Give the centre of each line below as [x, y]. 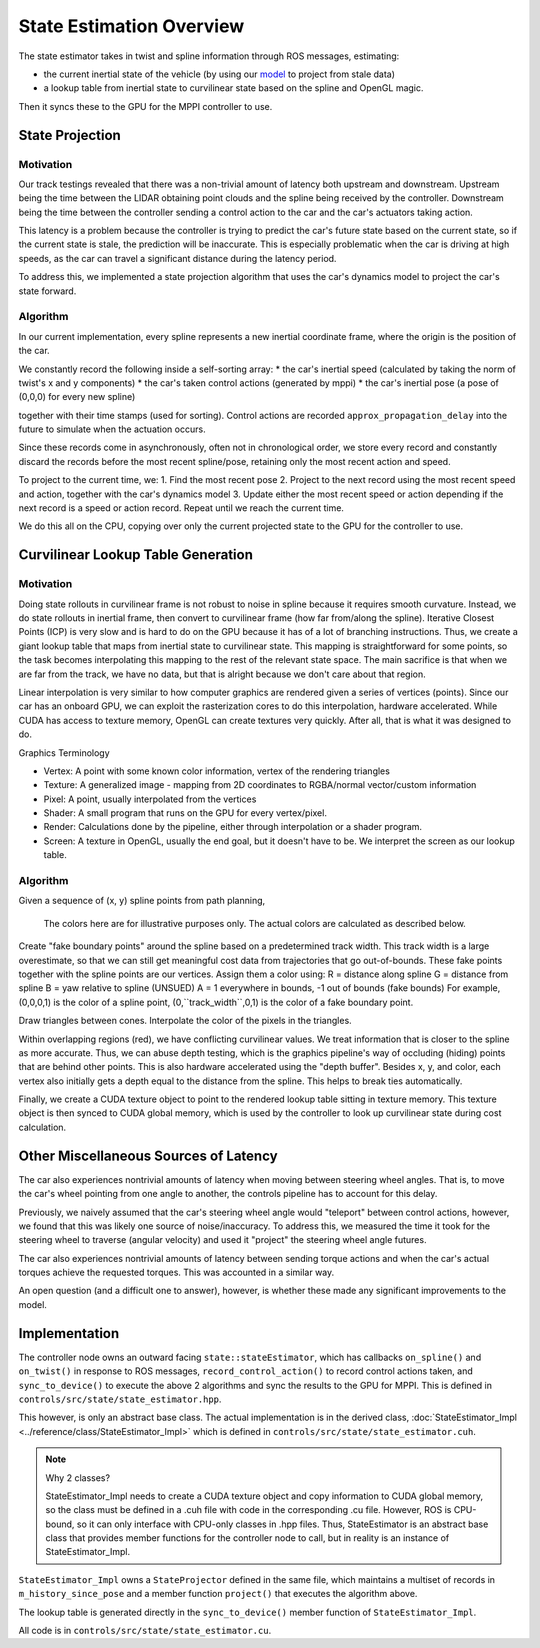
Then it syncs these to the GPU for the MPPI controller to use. [145, 106]
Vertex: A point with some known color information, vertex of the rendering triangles [216, 771]
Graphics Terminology [64, 752]
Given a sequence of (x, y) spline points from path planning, [142, 901]
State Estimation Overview [131, 26]
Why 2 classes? [77, 1477]
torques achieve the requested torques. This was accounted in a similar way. [176, 1272]
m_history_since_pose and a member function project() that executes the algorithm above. [218, 1594]
